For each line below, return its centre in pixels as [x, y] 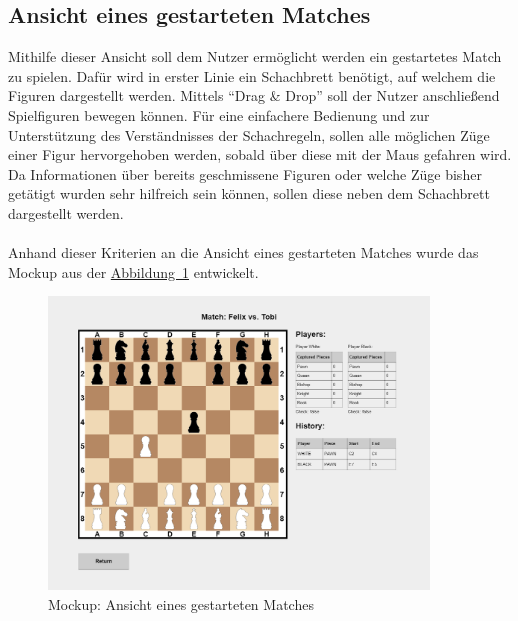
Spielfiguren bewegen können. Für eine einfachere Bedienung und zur [219, 114]
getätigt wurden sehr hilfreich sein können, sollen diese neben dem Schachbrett [249, 193]
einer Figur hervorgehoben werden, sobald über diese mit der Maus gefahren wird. [260, 154]
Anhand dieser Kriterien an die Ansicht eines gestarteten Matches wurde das [243, 252]
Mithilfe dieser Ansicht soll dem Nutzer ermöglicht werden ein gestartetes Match [255, 56]
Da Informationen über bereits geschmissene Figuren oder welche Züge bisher [245, 173]
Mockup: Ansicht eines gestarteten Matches [181, 603]
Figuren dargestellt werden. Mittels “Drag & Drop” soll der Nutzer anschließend [254, 95]
